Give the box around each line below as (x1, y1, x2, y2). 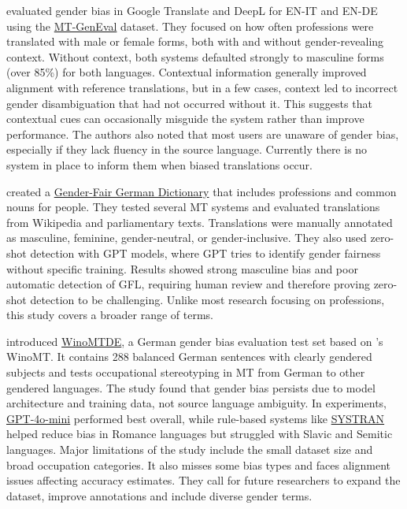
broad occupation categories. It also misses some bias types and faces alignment (6, 456, 390, 473)
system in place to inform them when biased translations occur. (6, 156, 313, 173)
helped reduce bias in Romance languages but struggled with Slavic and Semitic (6, 425, 393, 442)
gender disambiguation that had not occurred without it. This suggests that (6, 95, 372, 111)
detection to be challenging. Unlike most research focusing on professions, (30, 291, 385, 307)
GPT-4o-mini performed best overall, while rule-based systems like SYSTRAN (6, 410, 385, 426)
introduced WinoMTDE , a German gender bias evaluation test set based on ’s (6, 333, 383, 349)
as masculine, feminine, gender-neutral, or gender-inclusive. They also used (6, 229, 367, 246)
